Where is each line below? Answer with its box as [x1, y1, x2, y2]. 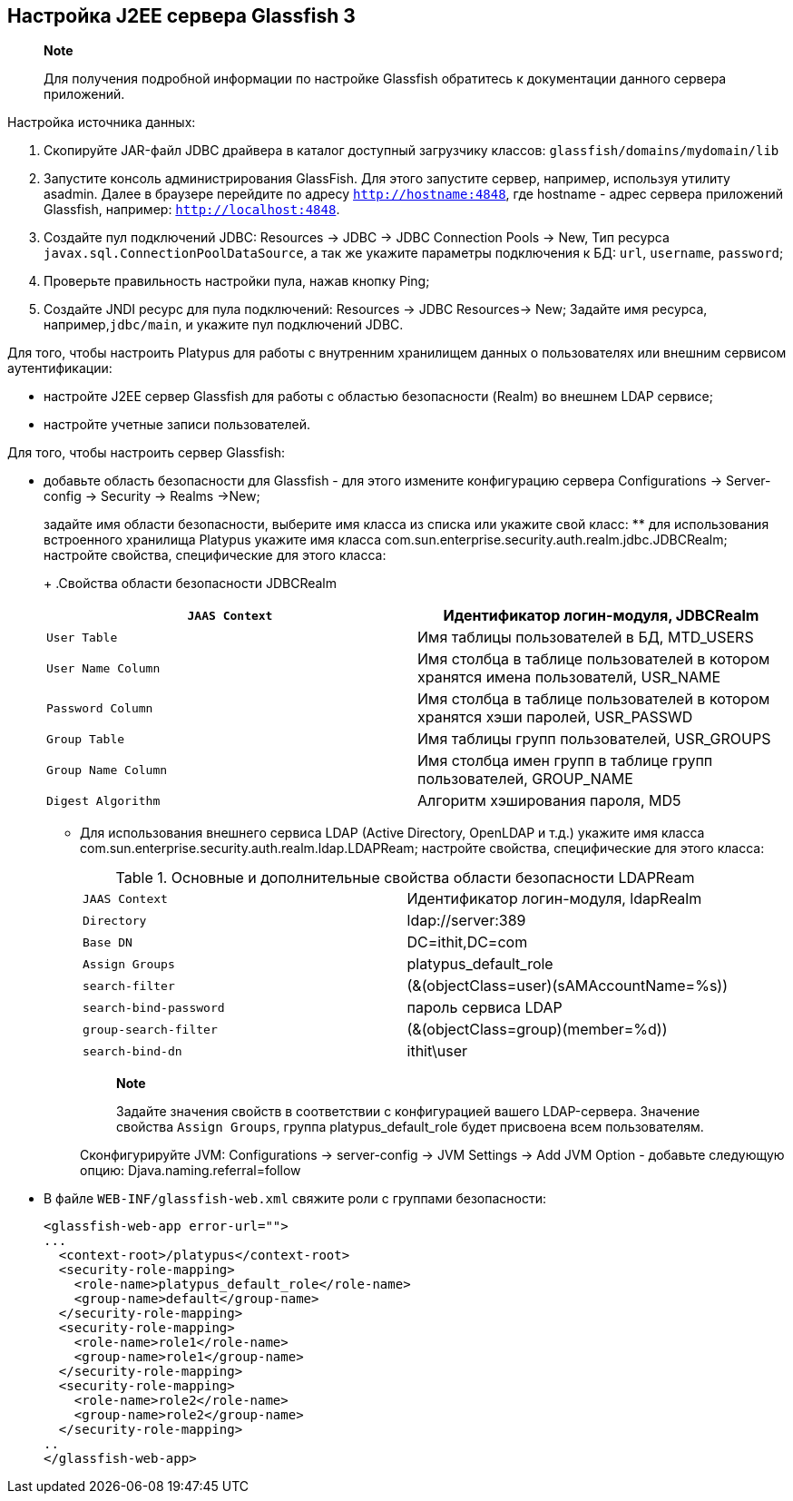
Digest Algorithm [46, 793, 161, 808]
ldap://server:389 [406, 911, 526, 930]
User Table [46, 630, 118, 644]
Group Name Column [46, 762, 168, 777]
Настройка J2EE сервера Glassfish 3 [7, 5, 356, 27]
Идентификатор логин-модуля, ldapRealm [406, 889, 702, 908]
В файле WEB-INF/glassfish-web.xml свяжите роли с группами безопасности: [44, 1191, 547, 1207]
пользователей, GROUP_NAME [417, 770, 633, 789]
